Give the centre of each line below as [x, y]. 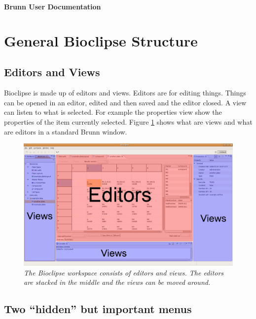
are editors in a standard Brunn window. [66, 131]
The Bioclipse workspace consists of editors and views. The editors [124, 272]
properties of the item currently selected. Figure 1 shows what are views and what [128, 121]
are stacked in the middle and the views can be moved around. [117, 282]
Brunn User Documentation [53, 6]
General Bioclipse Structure [101, 40]
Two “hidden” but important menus [98, 309]
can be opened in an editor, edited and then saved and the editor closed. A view [125, 102]
